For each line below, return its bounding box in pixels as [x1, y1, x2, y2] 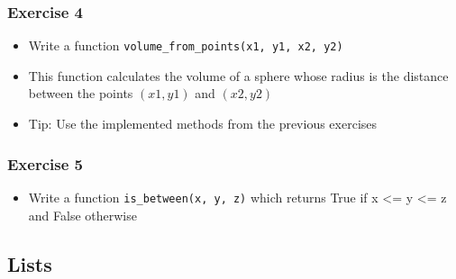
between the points [28, 84, 133, 103]
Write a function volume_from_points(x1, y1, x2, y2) [28, 36, 343, 55]
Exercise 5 [7, 152, 83, 175]
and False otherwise [28, 205, 137, 224]
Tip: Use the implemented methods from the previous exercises [28, 114, 378, 133]
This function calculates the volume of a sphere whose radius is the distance [28, 66, 449, 85]
